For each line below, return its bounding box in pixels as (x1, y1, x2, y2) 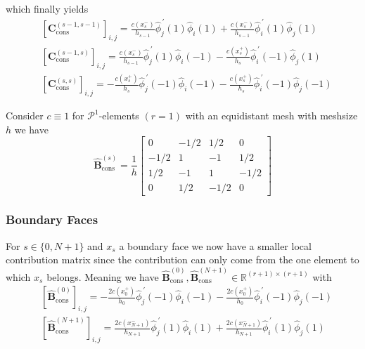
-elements (98, 108, 139, 123)
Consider (6, 108, 44, 123)
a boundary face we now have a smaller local (119, 238, 312, 253)
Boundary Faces (6, 211, 98, 228)
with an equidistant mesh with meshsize (185, 108, 358, 123)
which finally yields (6, 1, 89, 15)
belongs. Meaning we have (46, 269, 159, 284)
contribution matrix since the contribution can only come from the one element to (6, 252, 359, 267)
